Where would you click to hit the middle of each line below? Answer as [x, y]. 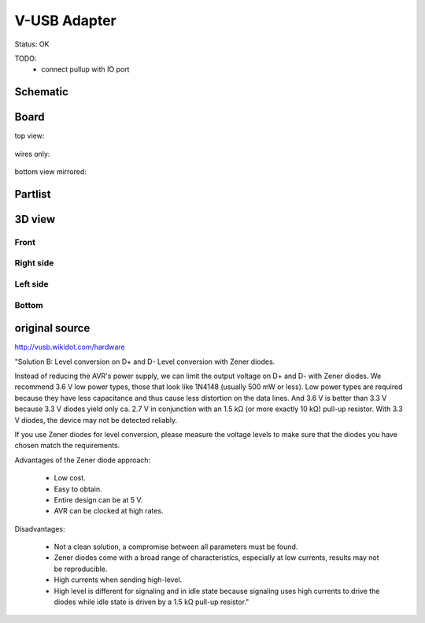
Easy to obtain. [78, 489]
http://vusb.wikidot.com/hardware [70, 347]
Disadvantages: [40, 528]
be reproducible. [81, 569]
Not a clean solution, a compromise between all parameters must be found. [176, 547]
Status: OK [32, 44]
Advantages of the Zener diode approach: [83, 460]
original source [52, 328]
